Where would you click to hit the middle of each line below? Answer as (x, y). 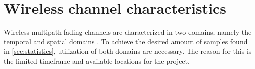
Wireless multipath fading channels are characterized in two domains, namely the (128, 32)
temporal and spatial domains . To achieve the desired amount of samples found (126, 41)
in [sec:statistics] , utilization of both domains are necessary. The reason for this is (128, 51)
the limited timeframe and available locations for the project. (97, 60)
